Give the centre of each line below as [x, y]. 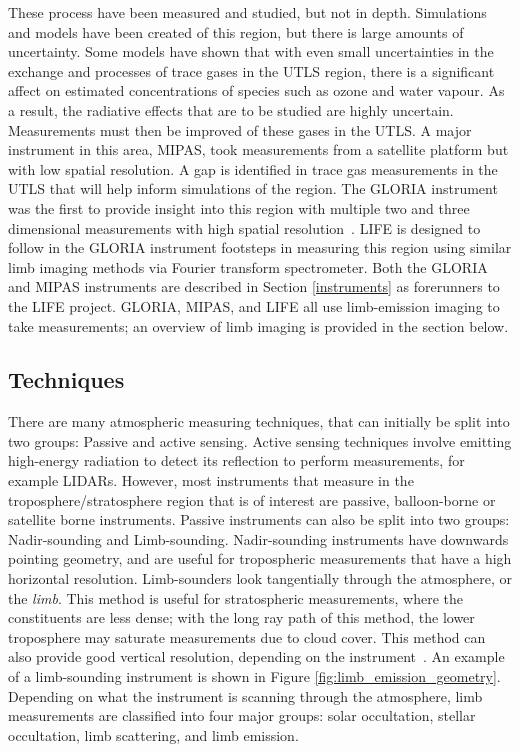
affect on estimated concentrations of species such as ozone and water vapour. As [256, 90]
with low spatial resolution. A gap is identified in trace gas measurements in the [253, 168]
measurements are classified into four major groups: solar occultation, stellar [242, 715]
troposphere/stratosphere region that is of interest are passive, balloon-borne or [252, 499]
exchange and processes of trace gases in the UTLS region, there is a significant [251, 70]
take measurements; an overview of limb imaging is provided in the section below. [258, 325]
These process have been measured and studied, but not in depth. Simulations [247, 12]
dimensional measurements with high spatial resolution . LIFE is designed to [244, 227]
